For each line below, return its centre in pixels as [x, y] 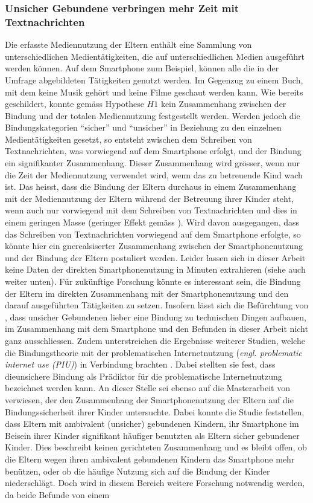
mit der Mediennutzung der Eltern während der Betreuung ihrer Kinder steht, [149, 198]
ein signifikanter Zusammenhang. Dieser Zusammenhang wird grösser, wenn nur [152, 163]
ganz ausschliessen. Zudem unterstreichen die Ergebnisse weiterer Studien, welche [155, 340]
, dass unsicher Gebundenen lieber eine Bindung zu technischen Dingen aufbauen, [156, 316]
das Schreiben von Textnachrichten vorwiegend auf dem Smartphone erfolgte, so [153, 234]
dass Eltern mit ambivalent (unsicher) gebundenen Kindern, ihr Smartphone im [152, 423]
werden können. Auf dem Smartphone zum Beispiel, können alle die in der [142, 68]
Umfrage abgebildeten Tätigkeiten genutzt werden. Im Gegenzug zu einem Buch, [154, 80]
